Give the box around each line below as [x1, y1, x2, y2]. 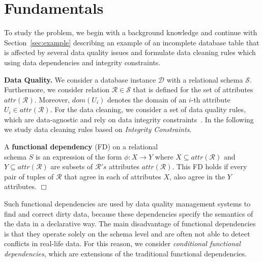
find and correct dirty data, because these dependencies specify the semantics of [4, 208, 253, 219]
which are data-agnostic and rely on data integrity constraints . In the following [4, 114, 254, 124]
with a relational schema [166, 74, 243, 85]
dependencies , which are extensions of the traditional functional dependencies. [4, 248, 247, 258]
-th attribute [191, 94, 230, 104]
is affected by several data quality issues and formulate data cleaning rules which [4, 47, 256, 58]
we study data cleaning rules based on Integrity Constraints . [4, 124, 192, 135]
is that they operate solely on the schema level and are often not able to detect [4, 228, 250, 239]
